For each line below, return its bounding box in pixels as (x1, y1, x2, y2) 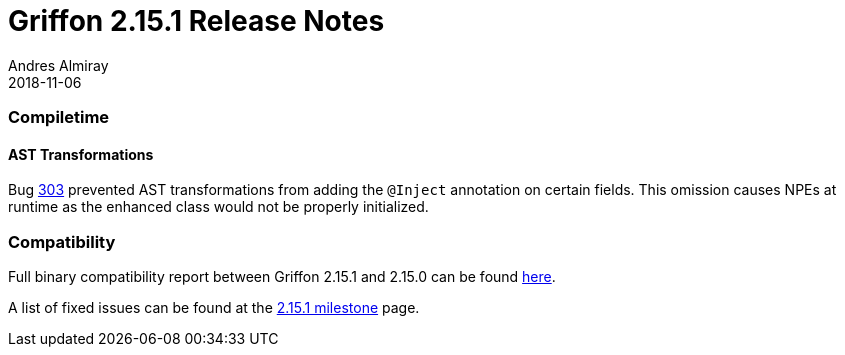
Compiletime (8, 107, 110, 128)
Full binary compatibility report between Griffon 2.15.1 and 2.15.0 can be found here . (8, 268, 556, 286)
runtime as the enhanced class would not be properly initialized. (8, 198, 429, 216)
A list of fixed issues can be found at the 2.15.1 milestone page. (8, 299, 420, 317)
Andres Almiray (8, 56, 109, 74)
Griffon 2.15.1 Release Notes (8, 4, 385, 38)
